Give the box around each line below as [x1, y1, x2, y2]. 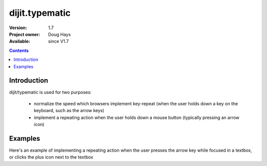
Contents [9, 47, 29, 53]
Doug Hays [48, 31, 71, 37]
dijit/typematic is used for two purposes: [9, 89, 91, 95]
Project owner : [9, 31, 41, 37]
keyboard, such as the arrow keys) [34, 108, 105, 114]
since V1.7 [48, 39, 69, 44]
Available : [9, 39, 31, 44]
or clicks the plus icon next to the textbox [9, 154, 93, 160]
